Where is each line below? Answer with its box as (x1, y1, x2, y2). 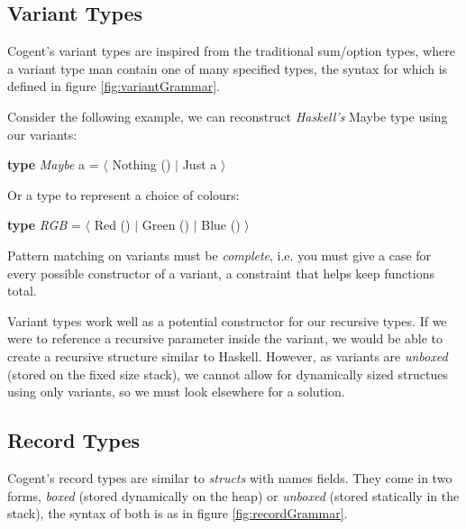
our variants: (7, 124, 78, 143)
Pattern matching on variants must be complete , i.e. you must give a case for (7, 245, 432, 264)
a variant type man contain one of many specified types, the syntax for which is (7, 59, 448, 78)
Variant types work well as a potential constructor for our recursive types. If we (7, 311, 447, 330)
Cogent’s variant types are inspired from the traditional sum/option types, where (7, 41, 455, 60)
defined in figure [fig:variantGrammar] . (7, 77, 220, 96)
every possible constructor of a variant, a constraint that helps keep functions (7, 263, 434, 282)
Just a (182, 155, 217, 174)
